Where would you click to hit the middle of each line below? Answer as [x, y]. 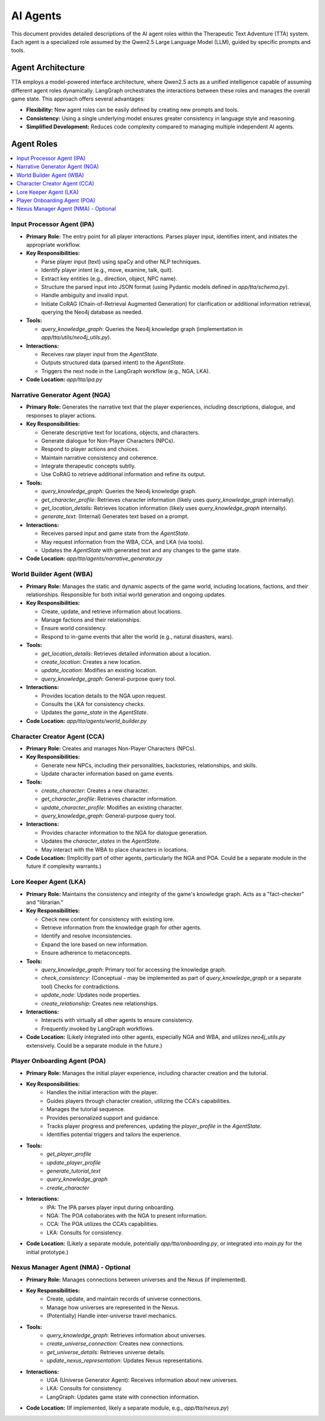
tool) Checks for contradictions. [81, 986]
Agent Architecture [48, 68]
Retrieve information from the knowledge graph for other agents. [121, 927]
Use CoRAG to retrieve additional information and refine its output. [123, 474]
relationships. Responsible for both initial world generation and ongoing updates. [126, 594]
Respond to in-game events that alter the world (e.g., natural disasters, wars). [138, 636]
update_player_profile [74, 1162]
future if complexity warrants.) [64, 866]
